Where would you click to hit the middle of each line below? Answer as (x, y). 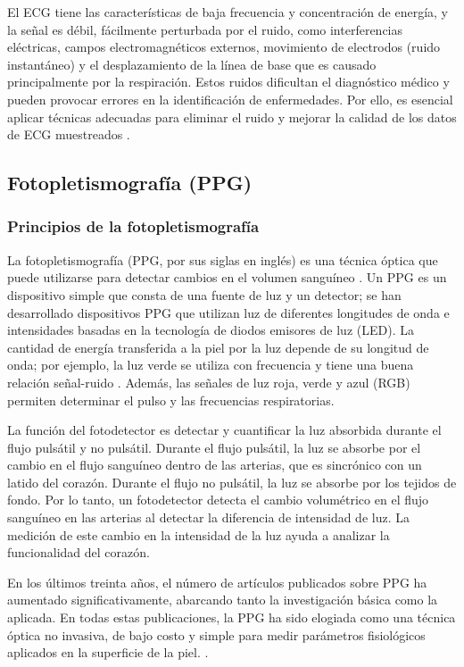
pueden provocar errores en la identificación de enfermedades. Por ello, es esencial (230, 99)
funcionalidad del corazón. (79, 552)
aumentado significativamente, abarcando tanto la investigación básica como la (223, 600)
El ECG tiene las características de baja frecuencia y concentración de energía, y (228, 12)
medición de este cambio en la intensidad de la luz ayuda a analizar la (199, 534)
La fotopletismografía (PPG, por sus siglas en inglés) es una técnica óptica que (223, 259)
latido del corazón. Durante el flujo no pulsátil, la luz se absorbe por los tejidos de (232, 482)
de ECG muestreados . (69, 134)
